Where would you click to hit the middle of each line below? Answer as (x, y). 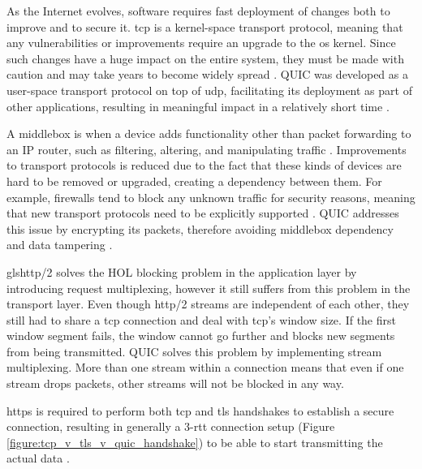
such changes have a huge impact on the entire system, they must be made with (205, 58)
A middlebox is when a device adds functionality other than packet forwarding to (209, 133)
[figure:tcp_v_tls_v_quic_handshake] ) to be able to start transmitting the (195, 442)
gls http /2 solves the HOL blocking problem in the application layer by (182, 271)
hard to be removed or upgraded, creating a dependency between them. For (194, 181)
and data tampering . (60, 245)
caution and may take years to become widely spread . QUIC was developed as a (207, 74)
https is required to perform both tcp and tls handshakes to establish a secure (200, 410)
